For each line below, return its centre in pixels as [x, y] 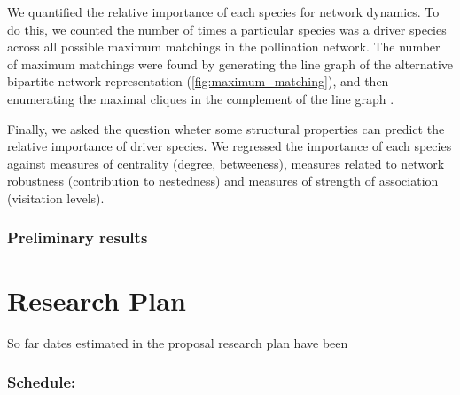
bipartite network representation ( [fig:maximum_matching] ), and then [198, 81]
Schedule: [42, 382]
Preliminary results [78, 237]
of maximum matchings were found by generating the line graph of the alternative [230, 63]
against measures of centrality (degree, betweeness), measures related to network [226, 163]
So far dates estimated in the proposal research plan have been [178, 342]
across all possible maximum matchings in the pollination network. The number [224, 47]
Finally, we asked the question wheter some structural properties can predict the [226, 128]
